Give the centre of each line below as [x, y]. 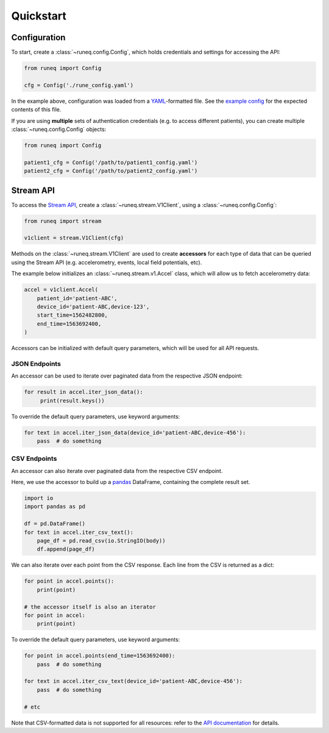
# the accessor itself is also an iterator [90, 607]
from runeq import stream [63, 221]
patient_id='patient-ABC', [77, 298]
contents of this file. [36, 110]
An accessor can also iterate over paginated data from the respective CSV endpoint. [117, 471]
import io [39, 498]
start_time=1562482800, [72, 315]
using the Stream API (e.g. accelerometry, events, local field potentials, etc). [107, 262]
